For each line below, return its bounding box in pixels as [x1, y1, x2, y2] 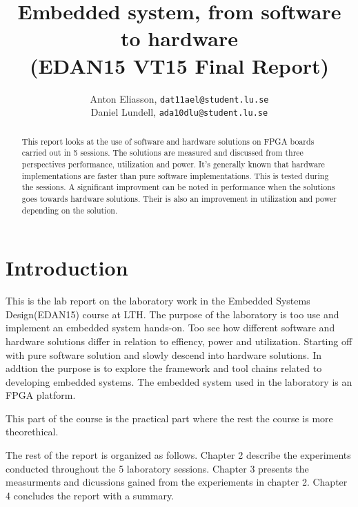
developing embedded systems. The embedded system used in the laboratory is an [6, 374, 352, 389]
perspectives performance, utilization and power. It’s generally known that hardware [21, 158, 325, 169]
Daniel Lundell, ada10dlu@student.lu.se [90, 105, 268, 119]
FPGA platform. [6, 388, 76, 402]
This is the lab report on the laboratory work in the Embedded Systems [6, 293, 310, 308]
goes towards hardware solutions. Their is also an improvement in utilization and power [21, 192, 337, 204]
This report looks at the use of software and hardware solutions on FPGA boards [21, 135, 315, 147]
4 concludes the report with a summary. [6, 488, 175, 502]
